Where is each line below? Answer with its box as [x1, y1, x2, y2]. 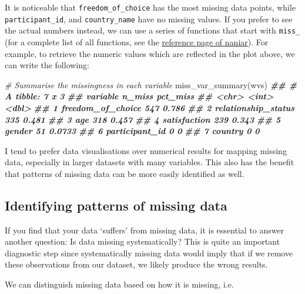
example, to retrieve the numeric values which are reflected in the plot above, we [5, 47, 295, 59]
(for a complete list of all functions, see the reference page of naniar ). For [5, 35, 269, 48]
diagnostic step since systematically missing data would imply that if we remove [5, 246, 293, 259]
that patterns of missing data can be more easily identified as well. [5, 167, 244, 179]
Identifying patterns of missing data [5, 196, 227, 214]
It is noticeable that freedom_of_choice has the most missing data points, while [5, 1, 296, 13]
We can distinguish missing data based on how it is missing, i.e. [5, 278, 234, 290]
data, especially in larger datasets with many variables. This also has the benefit [5, 156, 294, 168]
